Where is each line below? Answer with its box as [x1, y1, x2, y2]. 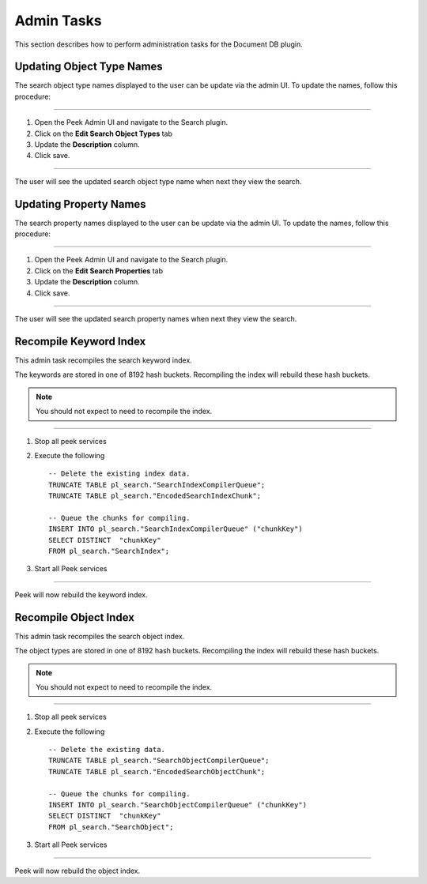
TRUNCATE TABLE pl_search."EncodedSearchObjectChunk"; [48, 767, 266, 776]
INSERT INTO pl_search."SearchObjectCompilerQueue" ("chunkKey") [48, 800, 308, 810]
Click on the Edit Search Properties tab [34, 265, 164, 276]
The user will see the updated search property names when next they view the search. [14, 314, 297, 324]
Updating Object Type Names [14, 60, 164, 73]
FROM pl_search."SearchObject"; [48, 822, 174, 831]
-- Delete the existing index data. [48, 469, 191, 478]
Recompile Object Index [14, 611, 134, 624]
